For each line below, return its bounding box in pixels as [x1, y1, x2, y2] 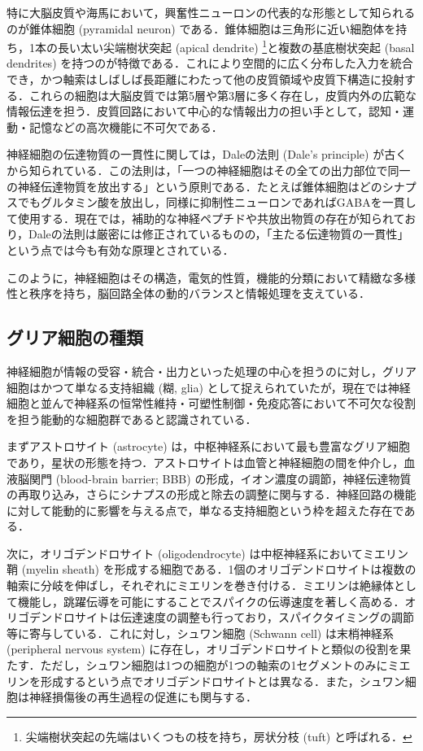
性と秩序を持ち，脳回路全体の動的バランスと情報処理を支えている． [7, 285, 371, 302]
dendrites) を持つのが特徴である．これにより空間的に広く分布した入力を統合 [7, 55, 413, 72]
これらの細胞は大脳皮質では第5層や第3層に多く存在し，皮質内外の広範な [28, 86, 416, 103]
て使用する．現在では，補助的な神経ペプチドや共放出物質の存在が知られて [7, 209, 405, 226]
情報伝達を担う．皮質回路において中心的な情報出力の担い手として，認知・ [7, 103, 403, 120]
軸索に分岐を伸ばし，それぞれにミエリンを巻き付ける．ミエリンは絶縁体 [7, 577, 394, 594]
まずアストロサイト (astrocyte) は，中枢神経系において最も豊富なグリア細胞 [7, 438, 410, 455]
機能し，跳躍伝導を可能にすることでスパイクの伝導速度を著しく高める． [17, 592, 405, 609]
